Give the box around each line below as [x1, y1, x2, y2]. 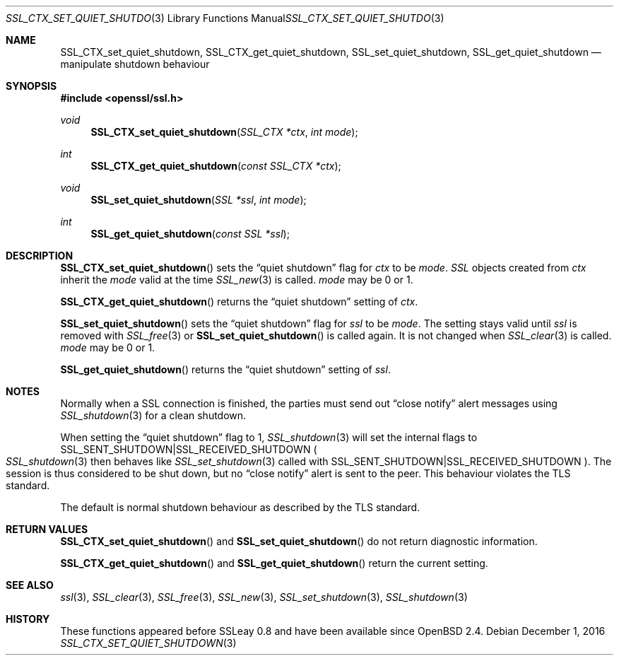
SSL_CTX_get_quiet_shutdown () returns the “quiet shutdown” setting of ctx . [60, 296, 418, 308]
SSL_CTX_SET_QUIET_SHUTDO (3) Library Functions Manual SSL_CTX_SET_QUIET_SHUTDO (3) [6, 12, 444, 24]
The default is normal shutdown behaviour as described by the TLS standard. [60, 501, 420, 513]
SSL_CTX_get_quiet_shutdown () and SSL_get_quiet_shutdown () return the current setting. [60, 557, 488, 569]
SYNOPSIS [6, 80, 57, 92]
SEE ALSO [6, 579, 54, 591]
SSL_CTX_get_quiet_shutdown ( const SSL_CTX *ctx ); [90, 160, 341, 172]
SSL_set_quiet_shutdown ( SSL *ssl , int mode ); [90, 194, 307, 206]
